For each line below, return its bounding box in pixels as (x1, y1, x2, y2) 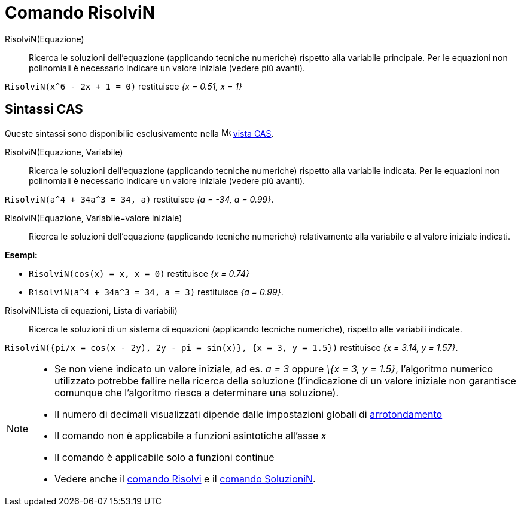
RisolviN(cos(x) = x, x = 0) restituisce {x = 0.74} (29, 268, 250, 279)
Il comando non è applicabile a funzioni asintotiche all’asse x (54, 429, 327, 442)
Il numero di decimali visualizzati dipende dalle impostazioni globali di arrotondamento (54, 408, 443, 420)
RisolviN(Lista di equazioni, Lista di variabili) (5, 305, 178, 316)
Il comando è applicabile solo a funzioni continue (54, 451, 275, 463)
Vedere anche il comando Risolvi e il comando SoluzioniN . (54, 472, 316, 485)
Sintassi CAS (5, 102, 83, 117)
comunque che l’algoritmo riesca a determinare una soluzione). (54, 386, 339, 399)
